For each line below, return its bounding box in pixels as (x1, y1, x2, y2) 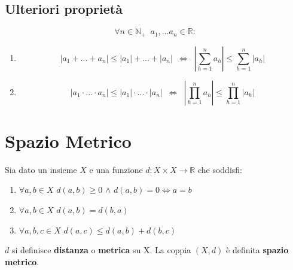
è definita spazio (226, 244, 289, 256)
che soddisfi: (197, 163, 242, 175)
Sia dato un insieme (5, 163, 77, 175)
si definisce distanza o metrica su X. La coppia (11, 244, 191, 256)
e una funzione (89, 163, 143, 175)
